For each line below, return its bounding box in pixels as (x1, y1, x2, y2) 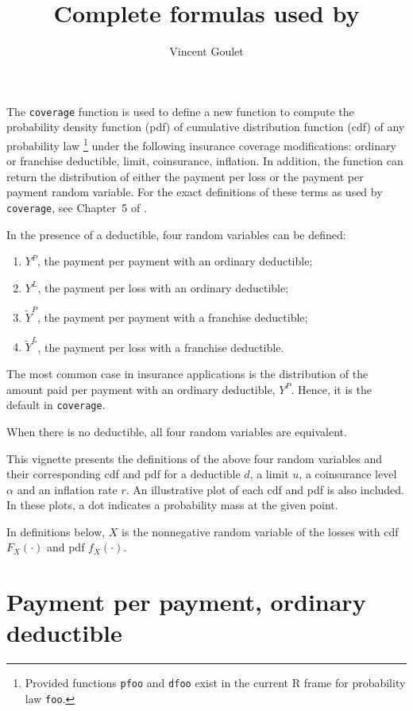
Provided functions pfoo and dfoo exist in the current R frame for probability (25, 674, 406, 691)
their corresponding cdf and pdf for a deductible (6, 466, 241, 482)
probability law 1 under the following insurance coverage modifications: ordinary (6, 134, 396, 153)
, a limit (249, 466, 289, 482)
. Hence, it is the (291, 381, 372, 397)
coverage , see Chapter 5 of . (6, 199, 147, 215)
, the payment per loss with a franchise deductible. (37, 338, 284, 355)
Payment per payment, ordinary (6, 585, 366, 618)
